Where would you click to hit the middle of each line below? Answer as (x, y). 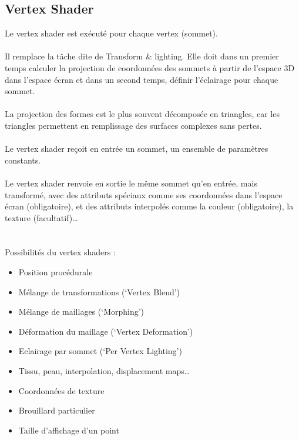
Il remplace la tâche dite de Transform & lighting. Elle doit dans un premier (142, 56)
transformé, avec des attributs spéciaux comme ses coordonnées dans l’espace (144, 194)
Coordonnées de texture (61, 390)
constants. (23, 160)
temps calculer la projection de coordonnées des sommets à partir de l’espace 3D (150, 67)
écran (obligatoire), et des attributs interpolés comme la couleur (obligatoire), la (149, 206)
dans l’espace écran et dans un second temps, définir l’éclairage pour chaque (142, 79)
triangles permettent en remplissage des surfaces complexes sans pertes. (133, 125)
